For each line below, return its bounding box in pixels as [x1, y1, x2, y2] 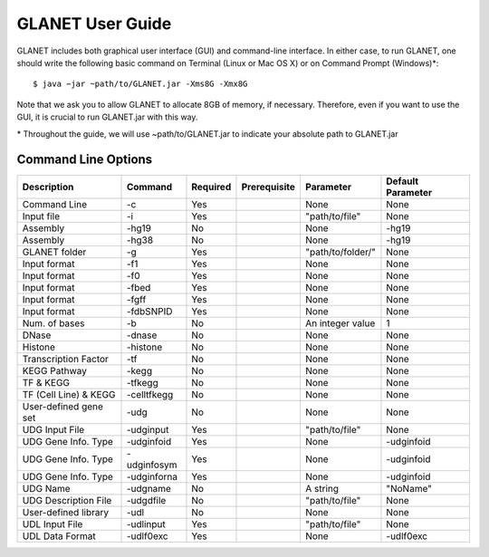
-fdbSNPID [126, 305, 173, 318]
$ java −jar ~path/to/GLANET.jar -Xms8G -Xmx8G [33, 79, 248, 90]
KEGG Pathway [22, 365, 88, 378]
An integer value [304, 317, 376, 330]
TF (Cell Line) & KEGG [22, 389, 117, 401]
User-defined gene [22, 400, 104, 413]
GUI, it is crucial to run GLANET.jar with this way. [16, 111, 198, 122]
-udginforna [126, 471, 178, 484]
